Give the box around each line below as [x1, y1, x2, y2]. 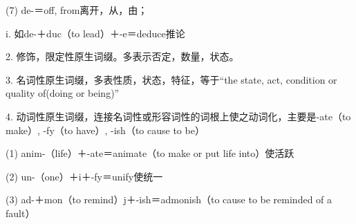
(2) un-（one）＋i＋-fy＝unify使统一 [6, 169, 163, 183]
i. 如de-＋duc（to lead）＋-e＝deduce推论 [6, 26, 185, 40]
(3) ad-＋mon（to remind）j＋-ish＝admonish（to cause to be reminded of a [6, 192, 332, 207]
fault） [6, 205, 35, 220]
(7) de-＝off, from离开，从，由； [6, 3, 148, 17]
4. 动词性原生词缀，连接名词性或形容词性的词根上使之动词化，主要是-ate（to [6, 109, 351, 123]
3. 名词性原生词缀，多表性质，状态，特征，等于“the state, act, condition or [6, 72, 337, 86]
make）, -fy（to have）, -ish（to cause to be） [6, 122, 205, 137]
